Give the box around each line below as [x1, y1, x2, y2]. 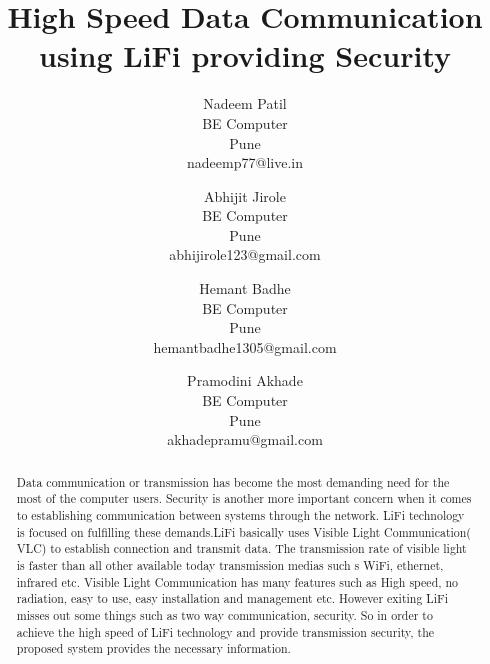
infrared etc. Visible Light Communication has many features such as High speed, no [16, 573, 459, 590]
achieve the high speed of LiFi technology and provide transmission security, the [16, 623, 435, 640]
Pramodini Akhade [187, 370, 303, 391]
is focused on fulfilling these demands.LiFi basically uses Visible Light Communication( [16, 523, 471, 540]
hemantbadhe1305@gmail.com [153, 336, 337, 357]
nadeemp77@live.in [187, 152, 303, 173]
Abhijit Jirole [204, 185, 286, 206]
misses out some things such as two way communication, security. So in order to [16, 606, 433, 623]
